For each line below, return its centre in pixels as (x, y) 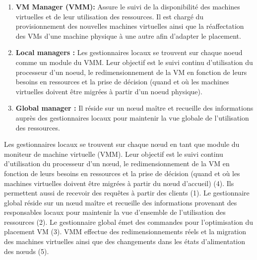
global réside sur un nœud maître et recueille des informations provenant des (121, 202)
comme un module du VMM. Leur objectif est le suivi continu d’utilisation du (134, 62)
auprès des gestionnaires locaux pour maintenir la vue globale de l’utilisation (132, 117)
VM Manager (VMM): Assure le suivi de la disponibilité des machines (128, 6)
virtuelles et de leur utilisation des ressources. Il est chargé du (110, 16)
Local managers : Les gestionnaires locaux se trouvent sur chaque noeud (129, 52)
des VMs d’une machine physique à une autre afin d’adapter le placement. (128, 35)
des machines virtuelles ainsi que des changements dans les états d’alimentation (125, 241)
